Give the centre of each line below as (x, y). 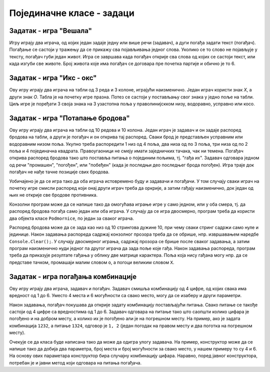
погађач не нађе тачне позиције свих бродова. (59, 172)
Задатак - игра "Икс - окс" (53, 78)
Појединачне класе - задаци (72, 13)
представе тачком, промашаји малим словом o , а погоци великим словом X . (92, 262)
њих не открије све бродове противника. (53, 195)
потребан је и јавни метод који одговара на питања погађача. (75, 363)
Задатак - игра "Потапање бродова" (69, 118)
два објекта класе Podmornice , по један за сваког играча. (72, 218)
